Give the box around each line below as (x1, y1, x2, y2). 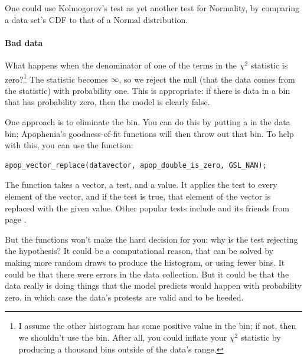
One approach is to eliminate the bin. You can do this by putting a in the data (5, 116, 290, 128)
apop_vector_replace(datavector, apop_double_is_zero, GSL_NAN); (5, 161, 267, 169)
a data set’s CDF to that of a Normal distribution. (5, 13, 188, 25)
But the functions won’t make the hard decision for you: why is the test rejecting (5, 233, 298, 245)
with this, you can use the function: (5, 139, 133, 151)
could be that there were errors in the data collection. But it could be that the (5, 267, 289, 280)
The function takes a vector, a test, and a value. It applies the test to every (5, 178, 277, 191)
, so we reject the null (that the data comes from (119, 73, 295, 85)
